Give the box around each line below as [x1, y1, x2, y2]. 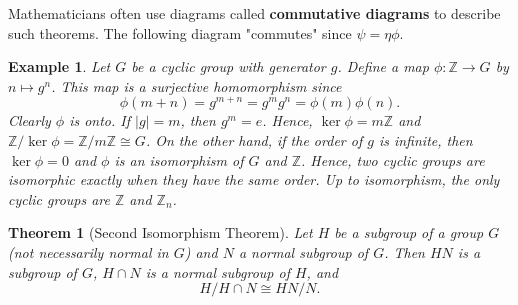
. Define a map [337, 56, 429, 77]
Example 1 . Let [8, 56, 111, 77]
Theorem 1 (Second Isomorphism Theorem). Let [8, 222, 313, 243]
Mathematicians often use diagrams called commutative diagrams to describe [8, 3, 501, 23]
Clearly [8, 110, 51, 131]
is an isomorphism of [114, 149, 244, 170]
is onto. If [69, 110, 131, 131]
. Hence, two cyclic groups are [301, 149, 485, 170]
